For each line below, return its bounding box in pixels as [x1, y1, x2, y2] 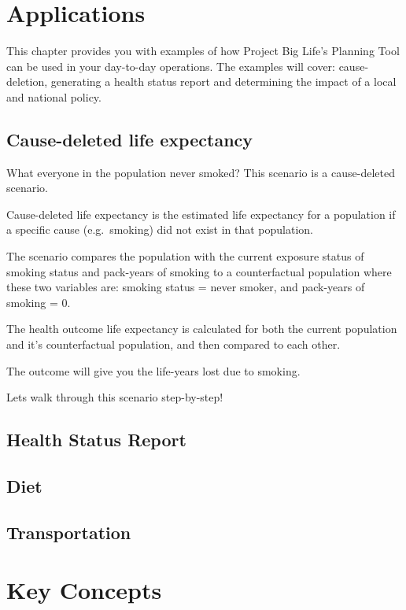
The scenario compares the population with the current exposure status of [6, 248, 364, 264]
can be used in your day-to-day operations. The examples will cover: [6, 57, 335, 74]
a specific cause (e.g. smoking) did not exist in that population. [6, 221, 313, 238]
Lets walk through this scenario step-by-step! [6, 389, 223, 405]
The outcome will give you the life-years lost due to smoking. [6, 362, 301, 379]
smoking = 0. [6, 294, 71, 310]
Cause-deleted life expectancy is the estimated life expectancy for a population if [6, 205, 396, 222]
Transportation [6, 519, 131, 544]
